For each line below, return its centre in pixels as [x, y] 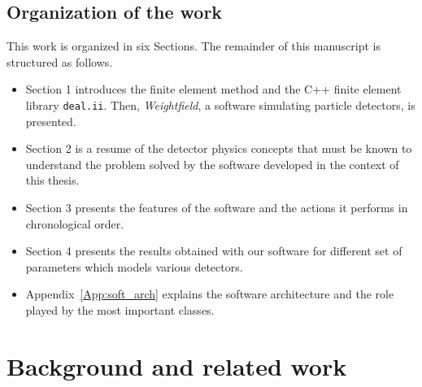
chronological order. [75, 223]
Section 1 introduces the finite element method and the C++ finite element [213, 89]
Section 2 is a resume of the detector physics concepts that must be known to [219, 148]
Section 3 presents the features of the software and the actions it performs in [217, 208]
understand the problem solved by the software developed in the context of [212, 164]
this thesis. [52, 180]
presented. [51, 121]
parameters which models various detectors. [134, 266]
